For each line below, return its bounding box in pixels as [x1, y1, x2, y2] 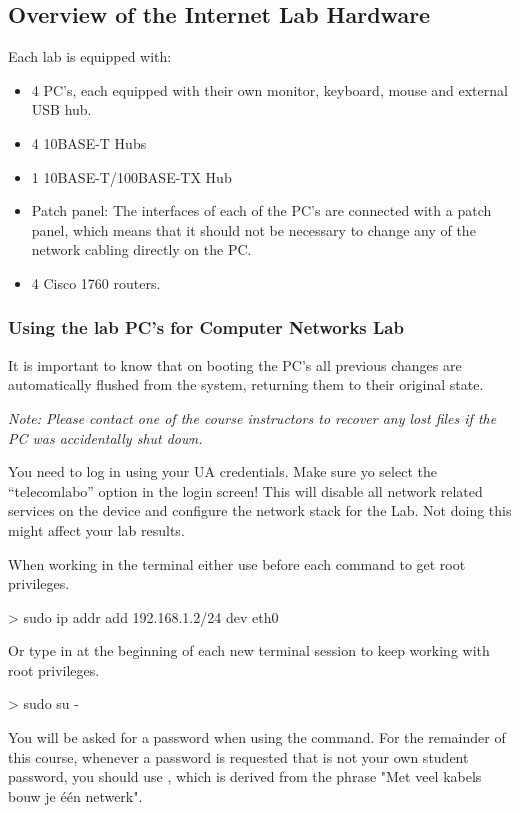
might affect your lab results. [8, 519, 185, 540]
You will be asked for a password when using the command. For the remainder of [8, 727, 506, 748]
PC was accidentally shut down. [8, 427, 203, 448]
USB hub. [31, 99, 92, 120]
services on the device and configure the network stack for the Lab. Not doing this [8, 500, 512, 521]
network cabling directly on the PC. [31, 239, 252, 260]
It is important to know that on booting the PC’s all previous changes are [8, 354, 462, 375]
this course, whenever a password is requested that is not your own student [8, 746, 469, 767]
